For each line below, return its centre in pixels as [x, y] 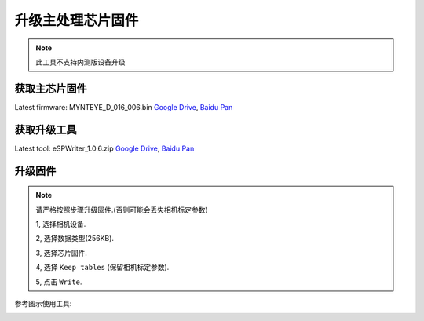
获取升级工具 [46, 129]
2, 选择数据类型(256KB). [75, 239]
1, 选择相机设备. [61, 224]
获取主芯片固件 [51, 88]
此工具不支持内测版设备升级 [80, 62]
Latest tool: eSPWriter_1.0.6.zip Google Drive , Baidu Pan [104, 148]
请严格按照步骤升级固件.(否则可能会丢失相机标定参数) [122, 210]
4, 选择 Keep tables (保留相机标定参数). [102, 268]
